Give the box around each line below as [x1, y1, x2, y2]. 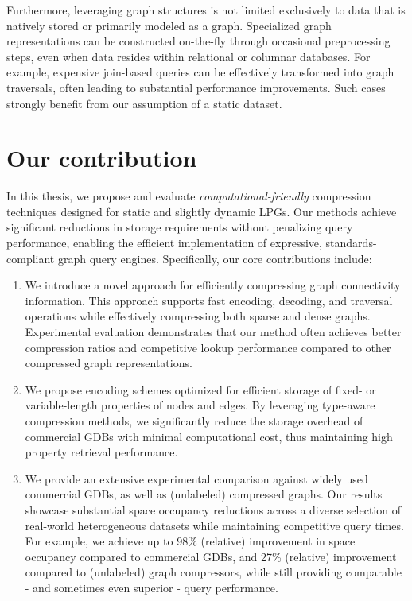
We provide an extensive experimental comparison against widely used [25, 470, 368, 487]
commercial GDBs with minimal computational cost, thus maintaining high [25, 428, 393, 444]
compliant [6, 250, 55, 266]
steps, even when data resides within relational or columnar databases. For [6, 48, 371, 64]
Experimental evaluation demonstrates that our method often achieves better [25, 324, 402, 340]
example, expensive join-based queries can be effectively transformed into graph [6, 64, 395, 80]
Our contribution [6, 142, 197, 174]
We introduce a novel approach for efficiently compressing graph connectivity [25, 277, 401, 293]
